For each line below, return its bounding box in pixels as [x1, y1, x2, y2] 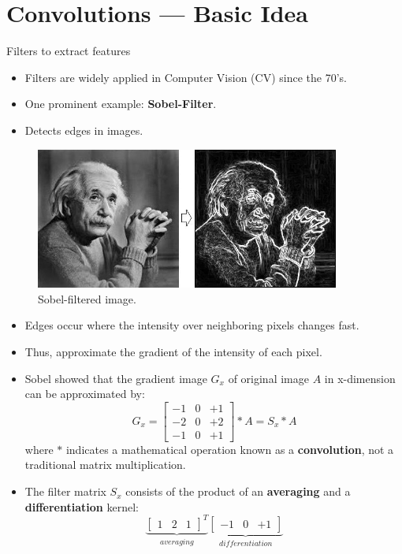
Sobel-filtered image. [38, 290, 136, 307]
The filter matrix [24, 483, 106, 500]
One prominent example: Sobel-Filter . [24, 95, 217, 112]
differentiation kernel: [24, 498, 139, 515]
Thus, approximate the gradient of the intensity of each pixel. [24, 344, 322, 360]
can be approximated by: [24, 385, 145, 402]
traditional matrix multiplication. [24, 456, 186, 473]
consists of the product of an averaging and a [125, 483, 351, 500]
